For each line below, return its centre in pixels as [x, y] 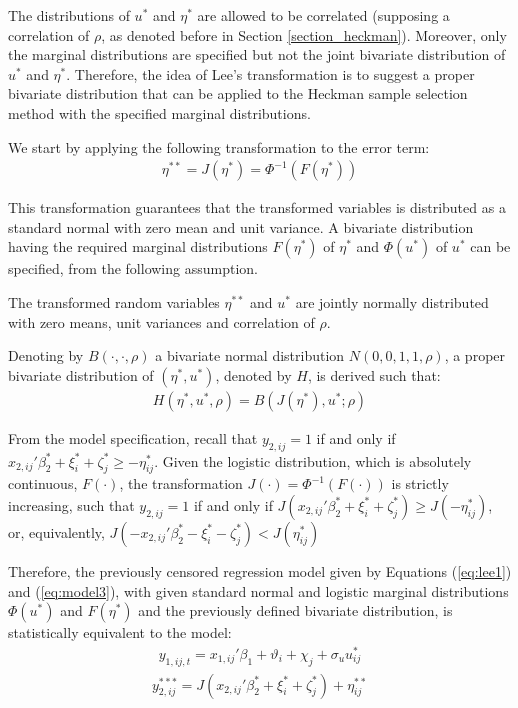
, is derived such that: [374, 374]
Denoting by [46, 355]
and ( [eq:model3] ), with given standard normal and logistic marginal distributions [258, 590]
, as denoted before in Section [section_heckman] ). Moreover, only [304, 34]
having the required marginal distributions [138, 246]
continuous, [43, 483]
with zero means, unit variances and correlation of [161, 321]
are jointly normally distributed [392, 301]
